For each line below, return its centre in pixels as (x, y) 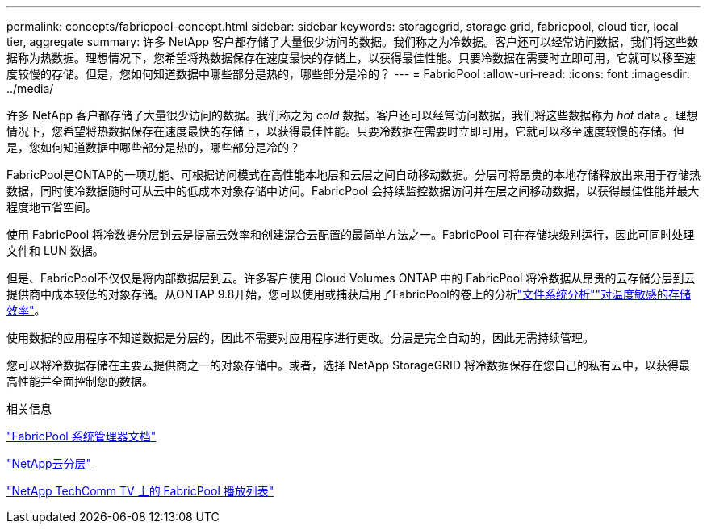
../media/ (30, 88)
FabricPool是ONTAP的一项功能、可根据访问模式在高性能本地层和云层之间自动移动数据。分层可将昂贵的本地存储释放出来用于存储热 (353, 175)
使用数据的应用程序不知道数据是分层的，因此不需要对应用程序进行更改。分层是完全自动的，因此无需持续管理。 (300, 338)
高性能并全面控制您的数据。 (80, 381)
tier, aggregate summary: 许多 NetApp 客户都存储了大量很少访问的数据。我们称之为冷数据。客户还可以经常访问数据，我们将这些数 (353, 42)
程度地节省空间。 (52, 207)
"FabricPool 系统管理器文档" (82, 436)
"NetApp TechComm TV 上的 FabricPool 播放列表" (140, 491)
